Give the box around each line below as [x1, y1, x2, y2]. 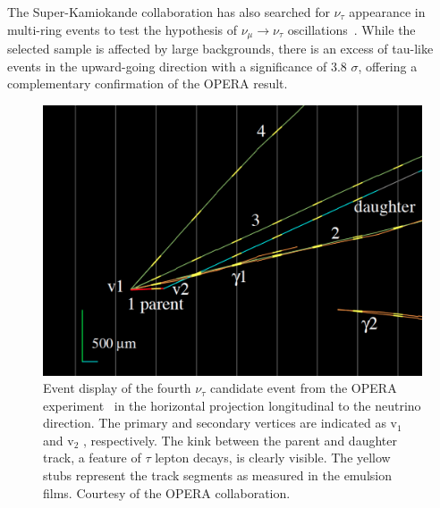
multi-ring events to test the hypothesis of [7, 20, 237, 38]
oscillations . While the [287, 20, 416, 38]
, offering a [358, 56, 418, 75]
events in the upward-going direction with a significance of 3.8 [7, 56, 347, 75]
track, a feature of [43, 448, 141, 467]
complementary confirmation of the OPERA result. [7, 74, 288, 93]
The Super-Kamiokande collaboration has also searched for [7, 3, 330, 21]
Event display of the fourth [43, 379, 191, 397]
